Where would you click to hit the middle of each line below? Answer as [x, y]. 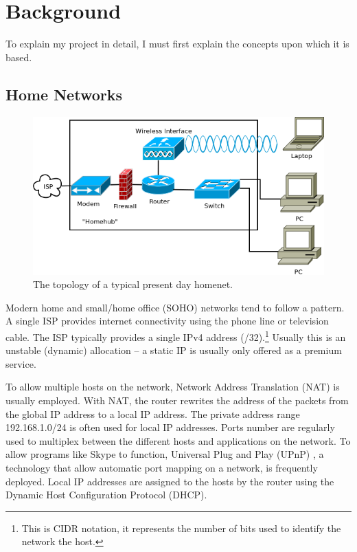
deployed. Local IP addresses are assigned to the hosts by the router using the [170, 481]
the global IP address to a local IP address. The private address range [153, 413]
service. [21, 363]
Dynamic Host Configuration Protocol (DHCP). [106, 495]
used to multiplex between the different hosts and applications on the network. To [178, 440]
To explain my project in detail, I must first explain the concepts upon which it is [177, 44]
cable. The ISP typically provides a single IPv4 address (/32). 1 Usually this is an [176, 336]
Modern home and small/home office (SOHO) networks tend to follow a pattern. [175, 307]
